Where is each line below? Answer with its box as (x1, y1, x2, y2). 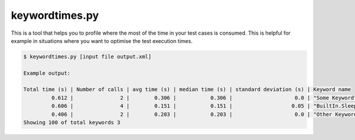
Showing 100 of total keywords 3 (23, 119, 121, 126)
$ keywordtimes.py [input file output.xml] (23, 53, 152, 60)
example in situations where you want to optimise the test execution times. (11, 37, 193, 44)
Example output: (23, 69, 71, 76)
